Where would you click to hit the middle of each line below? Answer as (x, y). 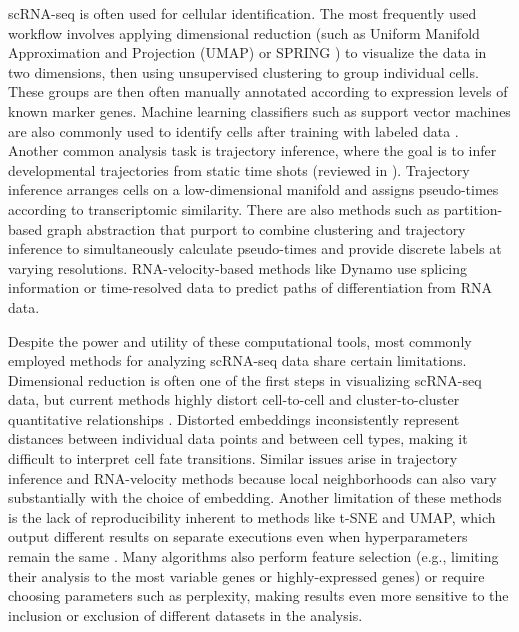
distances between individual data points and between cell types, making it (238, 438)
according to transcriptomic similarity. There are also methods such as (224, 208)
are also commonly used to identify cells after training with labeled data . (233, 130)
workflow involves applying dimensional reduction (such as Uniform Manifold (244, 32)
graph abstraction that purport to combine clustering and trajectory (256, 228)
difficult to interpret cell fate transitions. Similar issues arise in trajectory (233, 458)
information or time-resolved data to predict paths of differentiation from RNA (250, 287)
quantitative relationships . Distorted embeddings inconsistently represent (234, 418)
